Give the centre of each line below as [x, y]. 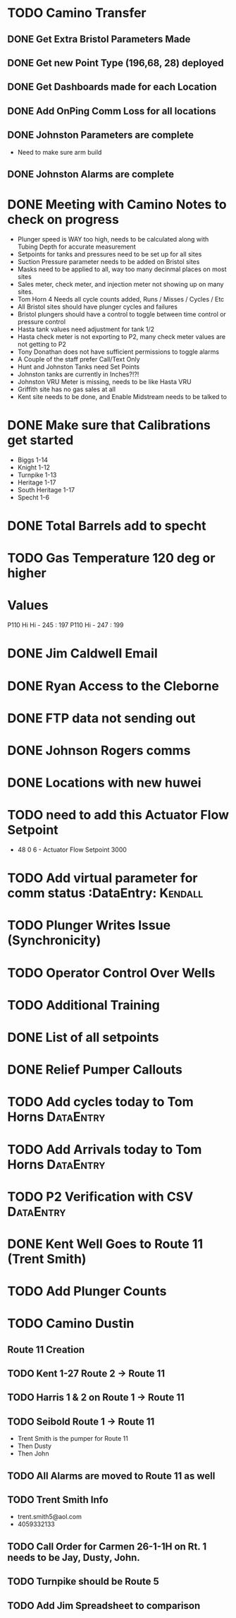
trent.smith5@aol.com [50, 1517]
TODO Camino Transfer [77, 13]
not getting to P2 [42, 344]
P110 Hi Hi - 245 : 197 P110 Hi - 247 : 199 [66, 625]
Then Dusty [34, 1446]
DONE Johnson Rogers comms [99, 750]
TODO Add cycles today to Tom [100, 1102]
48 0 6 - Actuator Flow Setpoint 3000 [72, 850]
